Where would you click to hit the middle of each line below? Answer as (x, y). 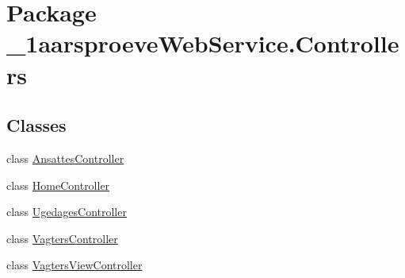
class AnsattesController (65, 158)
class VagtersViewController (75, 265)
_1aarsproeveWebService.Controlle (203, 43)
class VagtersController (62, 238)
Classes (36, 125)
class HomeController (58, 185)
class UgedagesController (67, 212)
